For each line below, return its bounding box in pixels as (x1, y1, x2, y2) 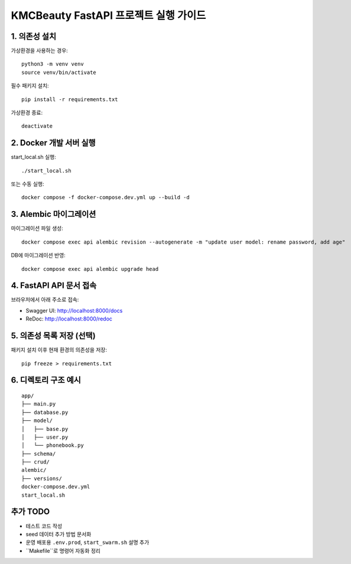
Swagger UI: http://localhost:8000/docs (25, 307, 123, 314)
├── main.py (21, 401, 56, 407)
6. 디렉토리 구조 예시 (11, 375, 81, 385)
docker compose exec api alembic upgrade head (21, 265, 159, 272)
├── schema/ (21, 450, 56, 457)
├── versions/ (21, 475, 62, 482)
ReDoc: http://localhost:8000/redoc (25, 315, 112, 322)
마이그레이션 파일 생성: (11, 225, 63, 232)
